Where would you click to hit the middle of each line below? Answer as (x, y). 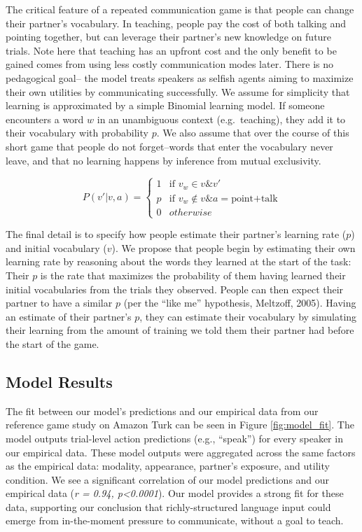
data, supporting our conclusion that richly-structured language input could (168, 506)
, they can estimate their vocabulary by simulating (248, 316)
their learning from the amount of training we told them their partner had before (180, 330)
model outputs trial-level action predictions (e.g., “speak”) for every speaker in (174, 438)
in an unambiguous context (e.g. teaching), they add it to (221, 119)
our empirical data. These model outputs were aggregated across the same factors (181, 452)
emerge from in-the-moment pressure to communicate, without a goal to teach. (175, 520)
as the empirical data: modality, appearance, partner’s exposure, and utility (168, 466)
